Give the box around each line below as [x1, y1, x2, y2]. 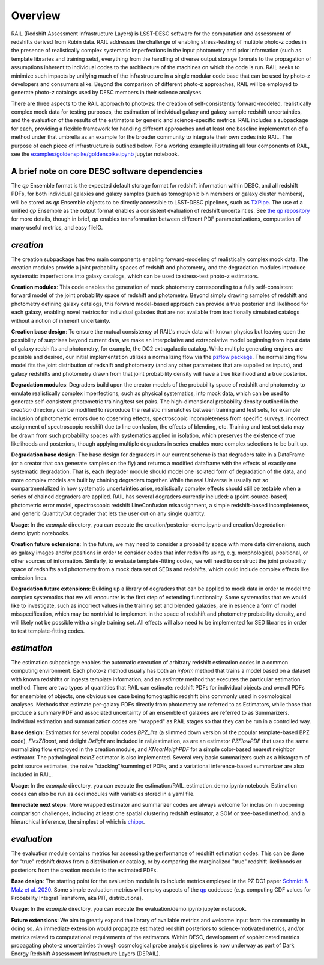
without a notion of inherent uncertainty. [11, 317, 111, 324]
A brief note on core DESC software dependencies [11, 166, 203, 176]
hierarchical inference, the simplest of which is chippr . [11, 818, 145, 826]
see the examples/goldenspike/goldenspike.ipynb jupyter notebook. [11, 150, 179, 158]
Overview [11, 9, 61, 22]
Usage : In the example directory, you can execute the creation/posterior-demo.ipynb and [11, 521, 232, 528]
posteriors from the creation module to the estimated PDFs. [11, 866, 158, 874]
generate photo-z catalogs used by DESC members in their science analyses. [11, 89, 203, 96]
